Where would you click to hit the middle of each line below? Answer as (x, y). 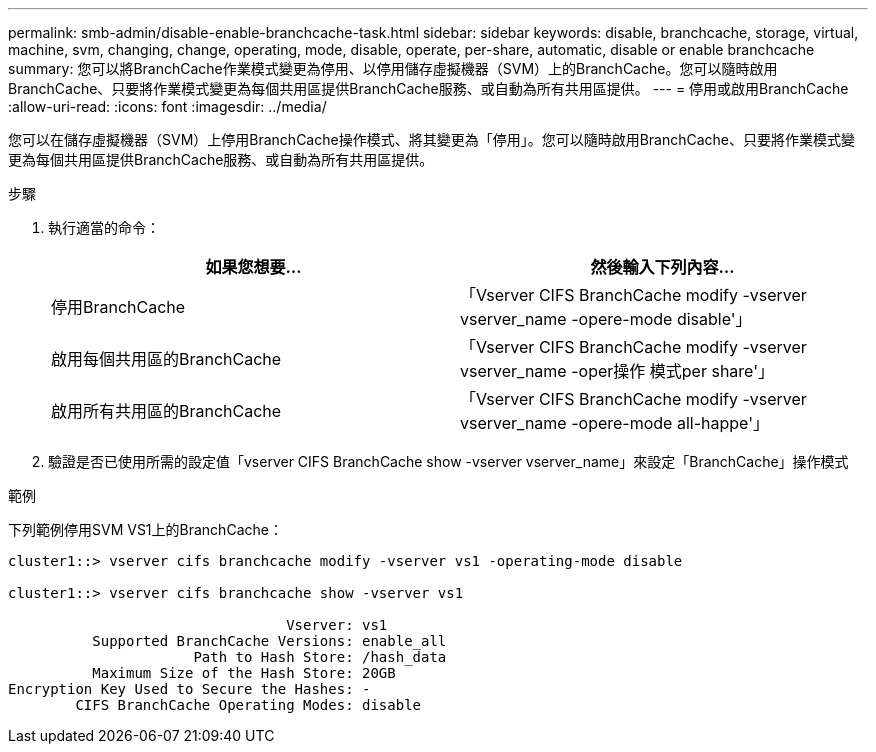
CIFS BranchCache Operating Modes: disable (248, 705)
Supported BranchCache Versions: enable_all (269, 641)
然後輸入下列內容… (662, 267)
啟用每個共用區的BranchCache (166, 359)
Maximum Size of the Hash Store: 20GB (244, 673)
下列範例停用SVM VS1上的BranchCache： (145, 529)
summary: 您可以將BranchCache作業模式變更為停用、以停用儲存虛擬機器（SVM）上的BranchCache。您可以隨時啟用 (393, 68)
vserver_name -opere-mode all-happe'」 (614, 423)
